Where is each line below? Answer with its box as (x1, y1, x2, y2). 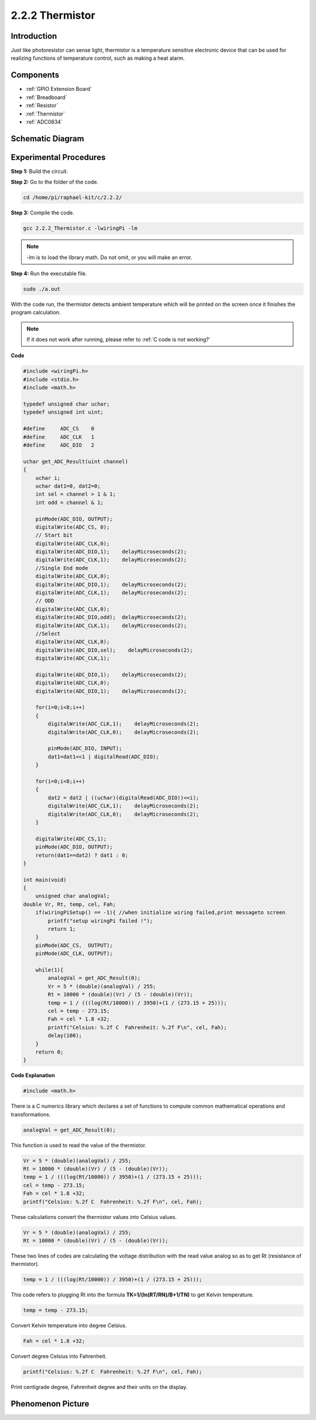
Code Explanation (11, 1072, 55, 1079)
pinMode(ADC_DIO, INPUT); (47, 745, 122, 752)
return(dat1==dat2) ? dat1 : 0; (35, 852, 129, 859)
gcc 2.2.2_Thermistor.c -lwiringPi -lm (23, 225, 138, 231)
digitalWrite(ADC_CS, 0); (35, 523, 110, 530)
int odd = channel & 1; (35, 499, 104, 506)
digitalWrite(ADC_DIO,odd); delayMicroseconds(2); (35, 614, 187, 621)
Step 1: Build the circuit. (11, 168, 68, 175)
